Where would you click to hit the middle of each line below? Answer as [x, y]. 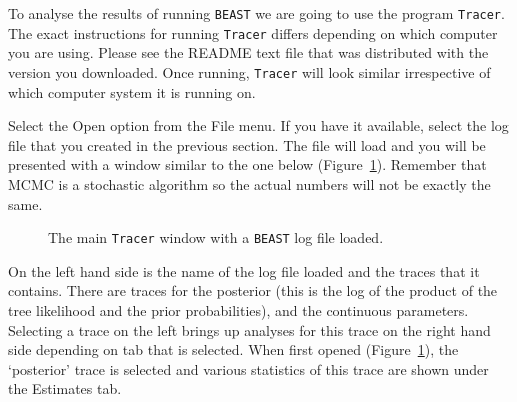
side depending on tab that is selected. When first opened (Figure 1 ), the [233, 349]
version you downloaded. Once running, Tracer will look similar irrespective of [249, 71]
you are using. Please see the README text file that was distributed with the [248, 52]
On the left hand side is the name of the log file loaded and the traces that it [244, 270]
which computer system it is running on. [132, 91]
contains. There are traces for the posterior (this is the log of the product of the [253, 290]
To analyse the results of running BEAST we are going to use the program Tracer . [256, 13]
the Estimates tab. [65, 388]
